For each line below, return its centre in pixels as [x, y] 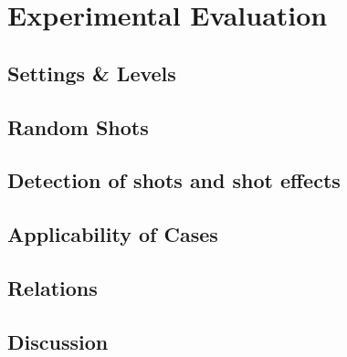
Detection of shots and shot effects [174, 180]
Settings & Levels [92, 73]
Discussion [58, 341]
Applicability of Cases [113, 234]
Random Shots [78, 126]
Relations [53, 287]
